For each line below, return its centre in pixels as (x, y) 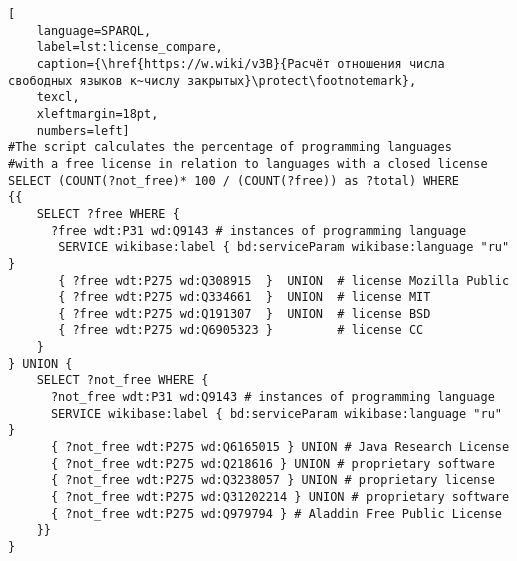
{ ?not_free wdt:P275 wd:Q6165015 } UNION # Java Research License (280, 447)
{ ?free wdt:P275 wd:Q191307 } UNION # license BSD (244, 313)
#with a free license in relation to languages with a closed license (248, 163)
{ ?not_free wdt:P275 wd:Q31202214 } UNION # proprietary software (280, 497)
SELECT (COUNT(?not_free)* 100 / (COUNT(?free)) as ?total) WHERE (234, 180)
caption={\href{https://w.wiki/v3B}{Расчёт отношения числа (240, 63)
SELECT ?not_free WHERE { (122, 380)
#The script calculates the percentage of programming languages (230, 147)
